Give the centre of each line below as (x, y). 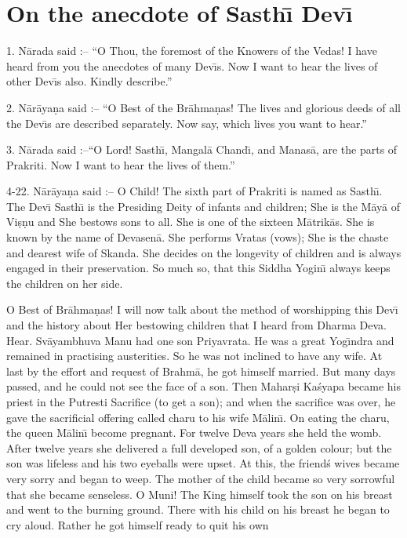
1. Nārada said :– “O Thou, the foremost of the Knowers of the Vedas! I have (192, 51)
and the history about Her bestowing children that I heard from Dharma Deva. (196, 325)
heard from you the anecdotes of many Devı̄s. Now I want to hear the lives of (192, 65)
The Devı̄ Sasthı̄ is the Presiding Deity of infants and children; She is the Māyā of (203, 206)
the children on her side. (65, 283)
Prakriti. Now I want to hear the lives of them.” (121, 164)
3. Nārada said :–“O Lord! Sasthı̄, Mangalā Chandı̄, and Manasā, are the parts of (202, 149)
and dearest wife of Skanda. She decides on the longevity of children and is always (204, 252)
